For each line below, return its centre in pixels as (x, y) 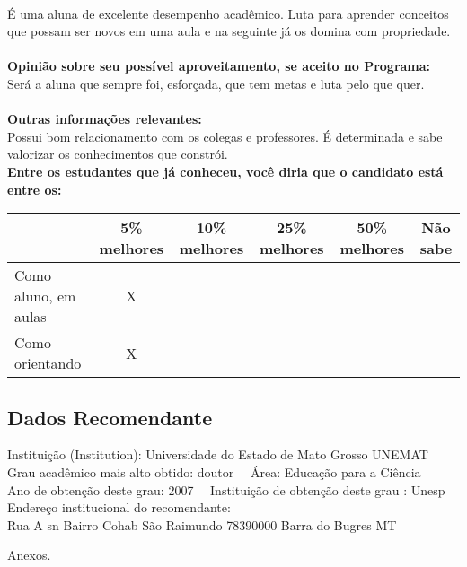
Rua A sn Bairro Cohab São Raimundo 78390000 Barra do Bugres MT (202, 524)
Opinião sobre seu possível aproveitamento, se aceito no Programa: (219, 66)
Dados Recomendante (110, 417)
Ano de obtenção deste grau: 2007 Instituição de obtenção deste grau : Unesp (226, 489)
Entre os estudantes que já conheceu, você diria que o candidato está (225, 171)
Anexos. (29, 555)
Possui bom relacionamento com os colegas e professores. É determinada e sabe (225, 136)
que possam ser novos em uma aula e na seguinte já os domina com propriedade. (229, 31)
